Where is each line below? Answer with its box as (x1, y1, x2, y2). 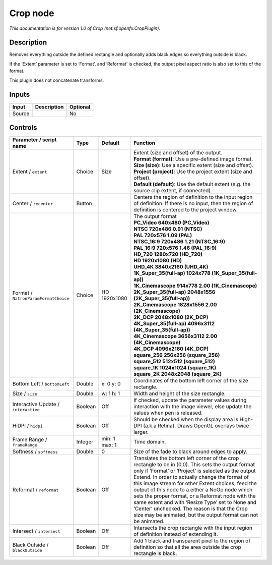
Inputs (9, 90, 30, 99)
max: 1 (101, 441, 117, 448)
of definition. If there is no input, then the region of (133, 200, 253, 207)
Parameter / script (12, 136, 57, 143)
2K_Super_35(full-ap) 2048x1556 (133, 289, 216, 296)
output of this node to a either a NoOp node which (133, 486, 253, 493)
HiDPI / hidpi (12, 422, 43, 429)
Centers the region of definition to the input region (133, 194, 253, 201)
